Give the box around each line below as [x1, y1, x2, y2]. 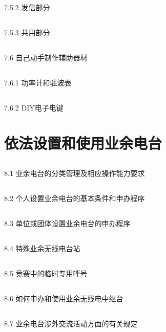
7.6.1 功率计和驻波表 [4, 77, 72, 88]
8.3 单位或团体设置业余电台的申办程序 [4, 217, 131, 228]
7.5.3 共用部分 [4, 27, 50, 38]
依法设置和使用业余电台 [4, 132, 162, 153]
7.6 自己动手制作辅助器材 [4, 52, 88, 63]
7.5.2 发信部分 [4, 2, 50, 13]
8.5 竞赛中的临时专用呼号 [4, 268, 88, 278]
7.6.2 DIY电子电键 [4, 102, 64, 113]
